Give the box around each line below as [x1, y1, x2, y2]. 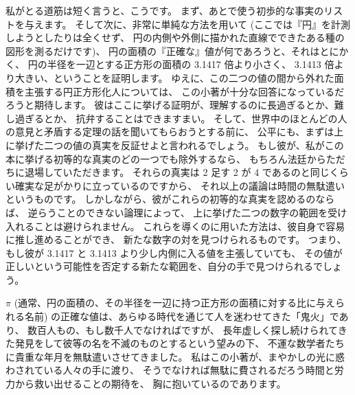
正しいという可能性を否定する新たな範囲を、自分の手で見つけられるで [5, 259, 323, 273]
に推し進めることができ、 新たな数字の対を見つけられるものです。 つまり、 [5, 232, 347, 247]
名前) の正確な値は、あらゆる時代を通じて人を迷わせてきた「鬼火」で [24, 309, 339, 324]
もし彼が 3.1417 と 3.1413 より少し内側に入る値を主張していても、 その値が [5, 245, 343, 260]
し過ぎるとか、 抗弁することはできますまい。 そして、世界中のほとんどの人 [5, 111, 347, 125]
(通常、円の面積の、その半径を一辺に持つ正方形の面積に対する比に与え [14, 295, 336, 310]
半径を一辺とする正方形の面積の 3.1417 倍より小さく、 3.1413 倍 [47, 57, 334, 71]
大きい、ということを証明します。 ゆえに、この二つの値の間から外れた [14, 70, 334, 84]
